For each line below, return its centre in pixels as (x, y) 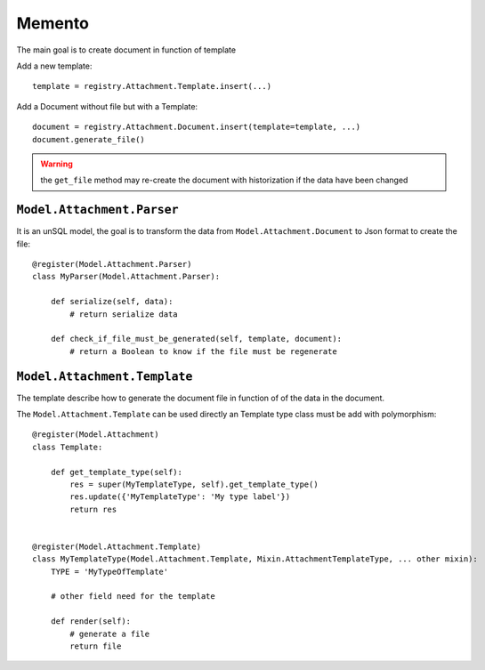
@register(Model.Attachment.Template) (117, 546)
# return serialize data (124, 314)
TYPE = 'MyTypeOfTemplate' (109, 571)
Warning (57, 164)
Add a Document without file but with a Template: (107, 106)
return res (93, 509)
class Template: (68, 447)
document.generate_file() (89, 139)
